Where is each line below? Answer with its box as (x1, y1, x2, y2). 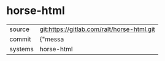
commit (9, 35, 31, 43)
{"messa (39, 35, 64, 43)
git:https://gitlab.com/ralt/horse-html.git (39, 25, 155, 34)
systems (9, 45, 34, 53)
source (9, 25, 29, 34)
